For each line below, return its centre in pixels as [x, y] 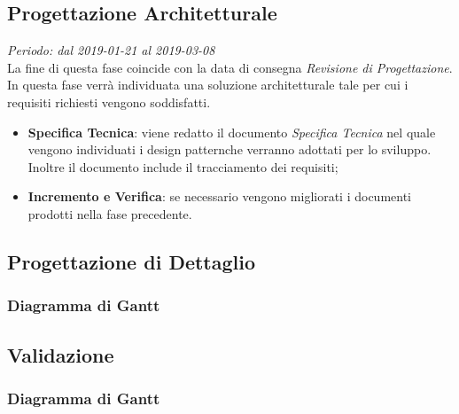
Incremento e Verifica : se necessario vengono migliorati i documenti [220, 196]
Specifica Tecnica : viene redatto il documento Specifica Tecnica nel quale [232, 132]
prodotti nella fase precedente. [110, 213]
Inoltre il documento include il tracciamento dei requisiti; [183, 166]
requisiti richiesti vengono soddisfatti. [109, 102]
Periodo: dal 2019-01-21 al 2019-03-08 [111, 50]
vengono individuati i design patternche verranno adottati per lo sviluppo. [229, 149]
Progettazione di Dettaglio [132, 261]
